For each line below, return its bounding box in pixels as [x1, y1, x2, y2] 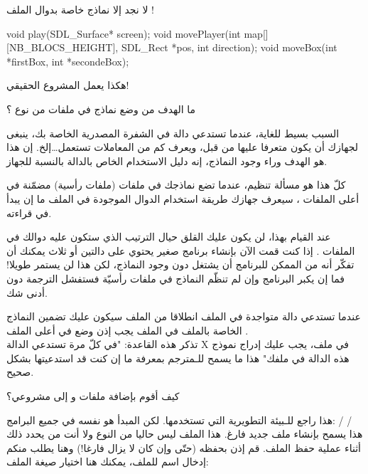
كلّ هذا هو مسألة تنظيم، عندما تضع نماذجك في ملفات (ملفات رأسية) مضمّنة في [6, 177, 346, 192]
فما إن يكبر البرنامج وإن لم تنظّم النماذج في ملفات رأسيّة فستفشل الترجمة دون [6, 270, 345, 285]
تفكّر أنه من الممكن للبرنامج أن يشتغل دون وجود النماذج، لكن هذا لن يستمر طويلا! [6, 257, 355, 272]
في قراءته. [6, 205, 52, 220]
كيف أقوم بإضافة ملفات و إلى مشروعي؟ [6, 389, 180, 404]
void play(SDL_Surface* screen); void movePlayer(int [6, 26, 241, 41]
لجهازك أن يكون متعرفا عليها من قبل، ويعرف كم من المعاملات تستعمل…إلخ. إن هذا [6, 139, 358, 154]
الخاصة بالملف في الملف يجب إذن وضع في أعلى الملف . [6, 322, 249, 337]
